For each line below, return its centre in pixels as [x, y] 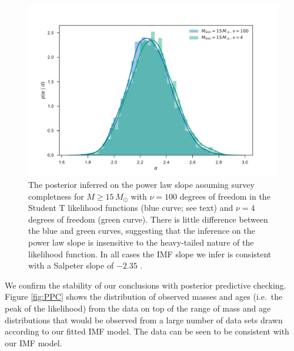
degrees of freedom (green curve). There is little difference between [148, 219]
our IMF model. [34, 342]
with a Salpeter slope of [71, 265]
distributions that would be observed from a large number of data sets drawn [144, 319]
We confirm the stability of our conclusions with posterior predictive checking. [146, 285]
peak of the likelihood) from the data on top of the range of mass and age [138, 308]
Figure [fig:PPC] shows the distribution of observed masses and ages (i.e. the [144, 297]
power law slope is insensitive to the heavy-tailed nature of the [141, 242]
